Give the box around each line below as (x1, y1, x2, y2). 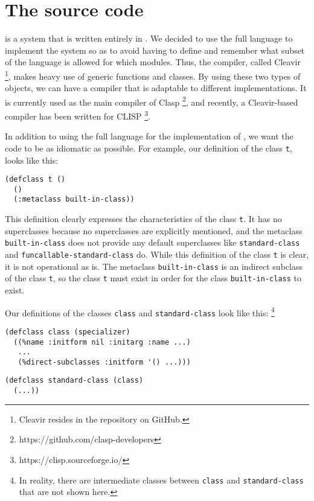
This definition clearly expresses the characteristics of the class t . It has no (5, 212, 282, 225)
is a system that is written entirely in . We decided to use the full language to (5, 32, 293, 45)
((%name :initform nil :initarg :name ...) (13, 337, 191, 346)
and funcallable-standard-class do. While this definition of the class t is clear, (5, 247, 309, 260)
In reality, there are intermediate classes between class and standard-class (19, 473, 304, 486)
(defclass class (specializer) (5, 327, 130, 336)
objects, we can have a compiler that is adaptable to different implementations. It (5, 81, 307, 94)
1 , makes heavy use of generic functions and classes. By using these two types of (5, 68, 301, 82)
